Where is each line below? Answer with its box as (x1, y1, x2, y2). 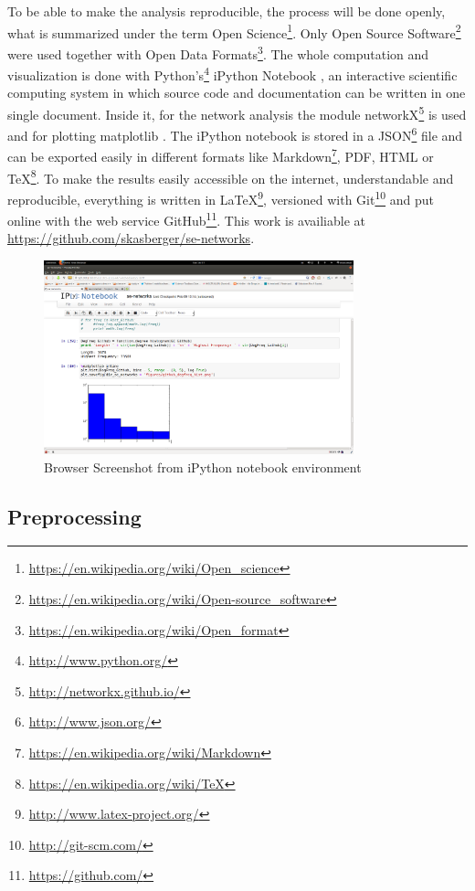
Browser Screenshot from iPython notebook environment (44, 457, 362, 476)
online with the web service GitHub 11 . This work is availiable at (7, 208, 366, 229)
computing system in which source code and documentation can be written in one (7, 83, 466, 102)
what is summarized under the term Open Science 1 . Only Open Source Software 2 (7, 20, 461, 42)
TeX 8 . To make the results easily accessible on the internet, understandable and (7, 165, 454, 187)
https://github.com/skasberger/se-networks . (7, 228, 255, 248)
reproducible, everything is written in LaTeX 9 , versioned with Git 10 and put (7, 186, 434, 208)
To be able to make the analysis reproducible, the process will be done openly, (7, 2, 446, 20)
